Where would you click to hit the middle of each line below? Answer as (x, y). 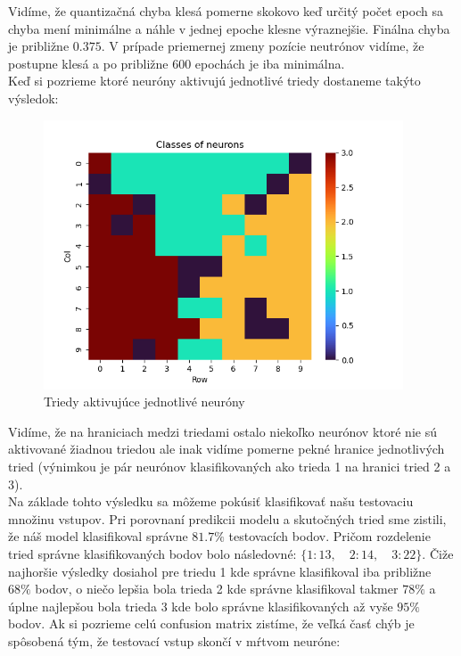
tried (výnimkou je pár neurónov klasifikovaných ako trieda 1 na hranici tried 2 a (230, 467)
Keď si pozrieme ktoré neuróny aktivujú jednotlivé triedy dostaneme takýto (214, 81)
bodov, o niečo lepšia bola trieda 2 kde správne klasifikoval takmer (217, 589)
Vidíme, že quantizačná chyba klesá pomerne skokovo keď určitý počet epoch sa (226, 11)
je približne (39, 46)
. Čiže (438, 553)
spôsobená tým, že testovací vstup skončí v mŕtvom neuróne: (174, 640)
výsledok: (33, 98)
